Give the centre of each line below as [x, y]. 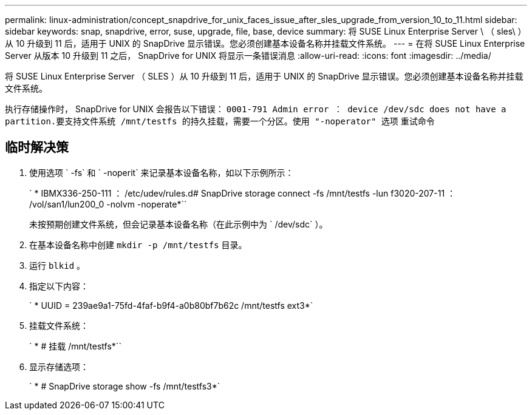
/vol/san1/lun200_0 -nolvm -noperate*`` [108, 204]
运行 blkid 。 [57, 265]
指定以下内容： [59, 286]
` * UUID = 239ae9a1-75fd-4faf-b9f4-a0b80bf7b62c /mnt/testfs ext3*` [171, 305]
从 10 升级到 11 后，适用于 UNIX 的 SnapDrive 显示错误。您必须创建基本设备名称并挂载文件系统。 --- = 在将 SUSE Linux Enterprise [265, 43]
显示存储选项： [59, 366]
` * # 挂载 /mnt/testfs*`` [75, 346]
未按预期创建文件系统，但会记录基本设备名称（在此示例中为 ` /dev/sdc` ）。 [179, 224]
